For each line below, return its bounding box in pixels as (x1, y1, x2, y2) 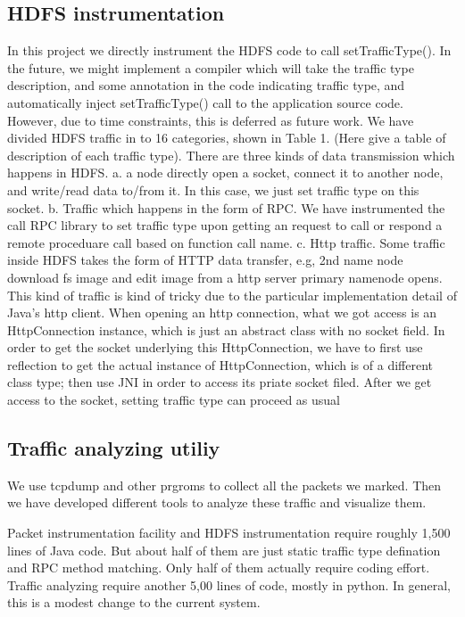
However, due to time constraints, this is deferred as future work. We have (7, 111, 414, 129)
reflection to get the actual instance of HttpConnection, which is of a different (7, 355, 433, 374)
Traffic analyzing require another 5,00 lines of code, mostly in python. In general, (7, 575, 451, 594)
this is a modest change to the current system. (7, 593, 261, 612)
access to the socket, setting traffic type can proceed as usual (7, 391, 341, 409)
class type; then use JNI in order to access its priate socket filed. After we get (7, 373, 432, 391)
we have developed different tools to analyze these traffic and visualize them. (7, 493, 427, 512)
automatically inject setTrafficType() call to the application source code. (7, 93, 403, 111)
